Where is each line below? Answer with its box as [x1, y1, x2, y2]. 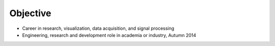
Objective [9, 8, 51, 19]
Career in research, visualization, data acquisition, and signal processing [22, 25, 175, 31]
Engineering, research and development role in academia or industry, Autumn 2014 [22, 32, 197, 38]
